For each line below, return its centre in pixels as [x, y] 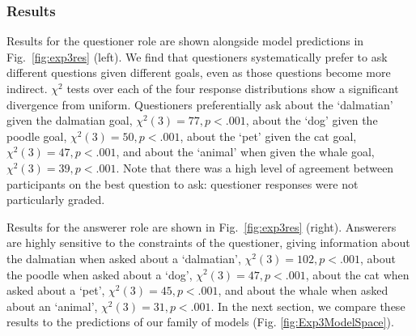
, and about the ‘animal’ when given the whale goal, [245, 152]
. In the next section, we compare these [308, 306]
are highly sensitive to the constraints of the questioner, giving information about [208, 242]
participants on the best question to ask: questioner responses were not [183, 183]
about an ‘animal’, [52, 306]
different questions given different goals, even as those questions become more [199, 72]
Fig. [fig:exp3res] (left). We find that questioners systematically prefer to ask [197, 56]
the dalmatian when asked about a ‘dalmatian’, [124, 258]
